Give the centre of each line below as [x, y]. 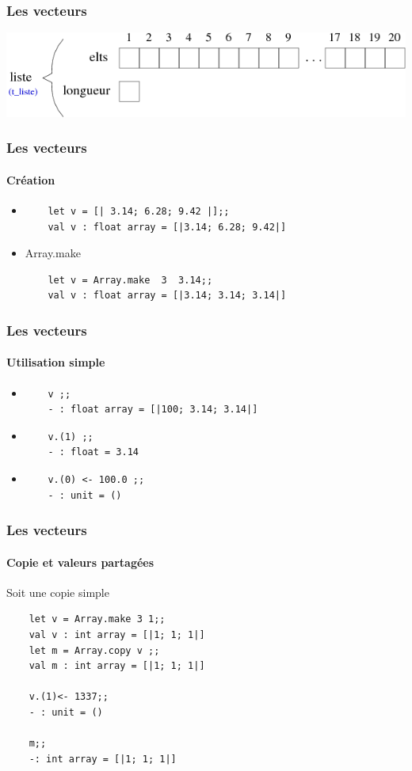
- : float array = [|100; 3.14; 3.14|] [153, 410]
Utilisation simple [56, 362]
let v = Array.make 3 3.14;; [130, 280]
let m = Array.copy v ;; [94, 650]
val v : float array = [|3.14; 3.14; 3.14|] [167, 296]
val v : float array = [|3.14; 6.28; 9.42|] [167, 227]
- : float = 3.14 [93, 452]
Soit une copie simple [58, 592]
